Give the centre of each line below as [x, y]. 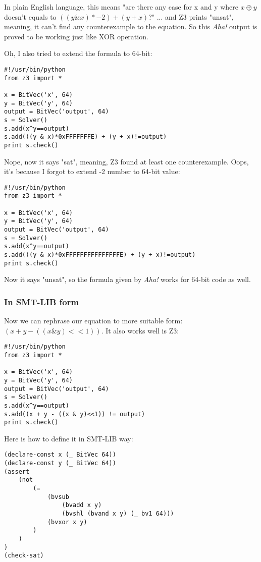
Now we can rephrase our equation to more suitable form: [93, 321]
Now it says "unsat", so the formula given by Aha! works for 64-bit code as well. [127, 279]
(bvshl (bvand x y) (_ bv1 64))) [118, 514]
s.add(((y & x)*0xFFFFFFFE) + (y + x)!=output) [86, 137]
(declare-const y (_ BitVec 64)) [60, 463]
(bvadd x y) [82, 505]
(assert [17, 471]
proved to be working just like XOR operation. [76, 36]
